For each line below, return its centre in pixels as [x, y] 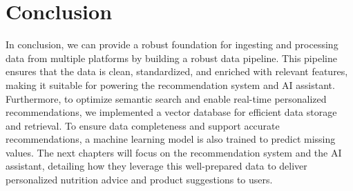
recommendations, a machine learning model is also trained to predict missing [171, 139]
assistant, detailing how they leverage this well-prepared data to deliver [156, 166]
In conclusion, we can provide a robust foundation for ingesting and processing [172, 44]
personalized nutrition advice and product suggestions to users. [139, 180]
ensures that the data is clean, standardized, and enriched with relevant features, [177, 71]
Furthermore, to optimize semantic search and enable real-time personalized [166, 98]
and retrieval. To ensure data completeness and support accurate [143, 125]
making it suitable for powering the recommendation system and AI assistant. [170, 84]
